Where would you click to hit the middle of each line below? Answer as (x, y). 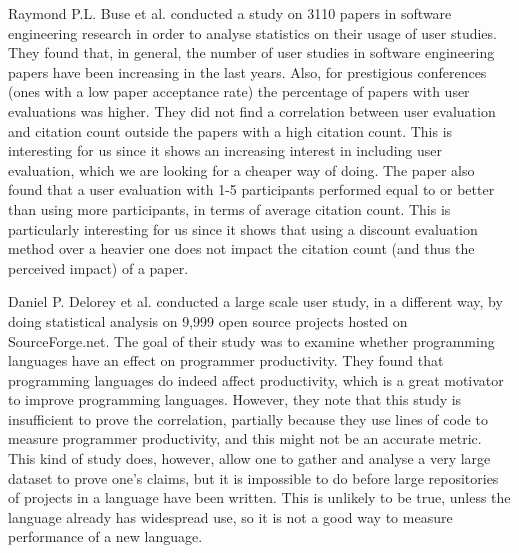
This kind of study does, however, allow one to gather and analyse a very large (249, 458)
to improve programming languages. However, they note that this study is (235, 399)
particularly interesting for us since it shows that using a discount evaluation (243, 228)
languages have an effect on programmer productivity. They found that (226, 360)
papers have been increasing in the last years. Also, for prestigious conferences (247, 71)
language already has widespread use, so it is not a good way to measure (230, 516)
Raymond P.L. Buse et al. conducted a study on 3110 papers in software (230, 13)
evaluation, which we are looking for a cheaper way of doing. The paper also (241, 169)
